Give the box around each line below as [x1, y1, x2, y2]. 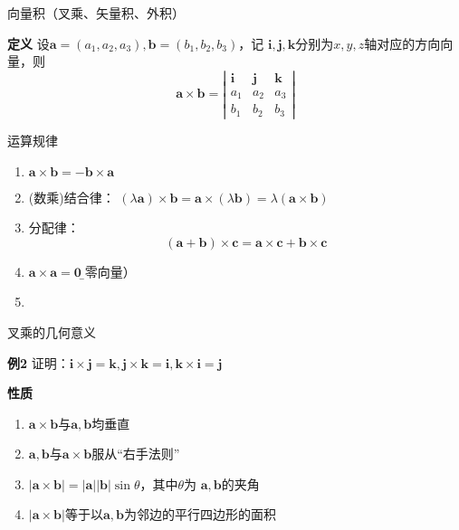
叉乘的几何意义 [7, 322, 96, 341]
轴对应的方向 [364, 33, 441, 52]
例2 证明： [7, 353, 70, 372]
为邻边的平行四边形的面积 [123, 505, 276, 524]
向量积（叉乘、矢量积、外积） [7, 4, 185, 22]
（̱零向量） [81, 261, 136, 280]
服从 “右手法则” [91, 444, 180, 463]
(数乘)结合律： [28, 187, 115, 206]
